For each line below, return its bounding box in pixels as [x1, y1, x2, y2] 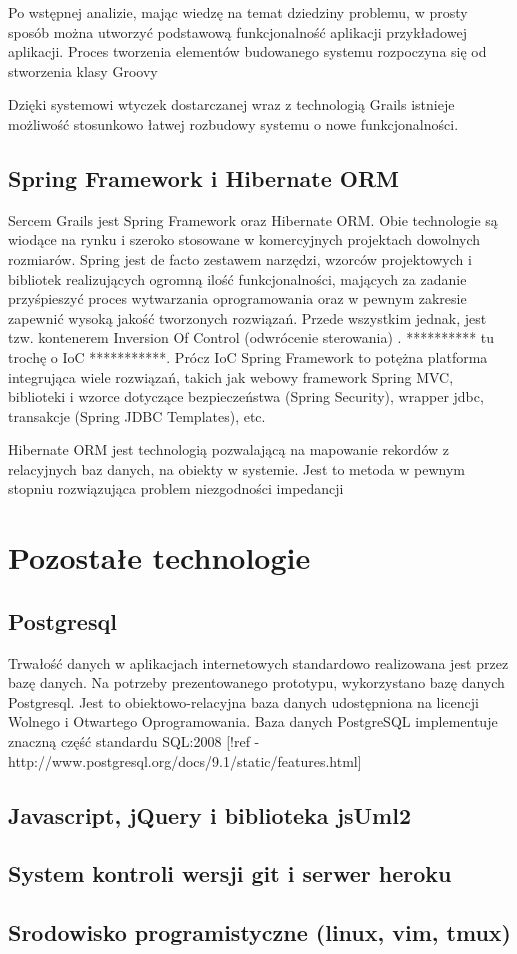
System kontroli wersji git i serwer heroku [8, 858, 452, 889]
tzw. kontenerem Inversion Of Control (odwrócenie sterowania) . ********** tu [8, 327, 495, 348]
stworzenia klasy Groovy [8, 60, 158, 81]
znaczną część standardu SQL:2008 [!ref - [8, 731, 260, 752]
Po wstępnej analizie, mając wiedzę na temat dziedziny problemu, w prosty [8, 2, 468, 22]
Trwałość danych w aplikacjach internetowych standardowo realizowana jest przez [8, 652, 509, 673]
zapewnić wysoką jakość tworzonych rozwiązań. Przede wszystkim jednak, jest [8, 307, 487, 328]
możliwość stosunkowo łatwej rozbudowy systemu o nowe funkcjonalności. [8, 113, 459, 134]
